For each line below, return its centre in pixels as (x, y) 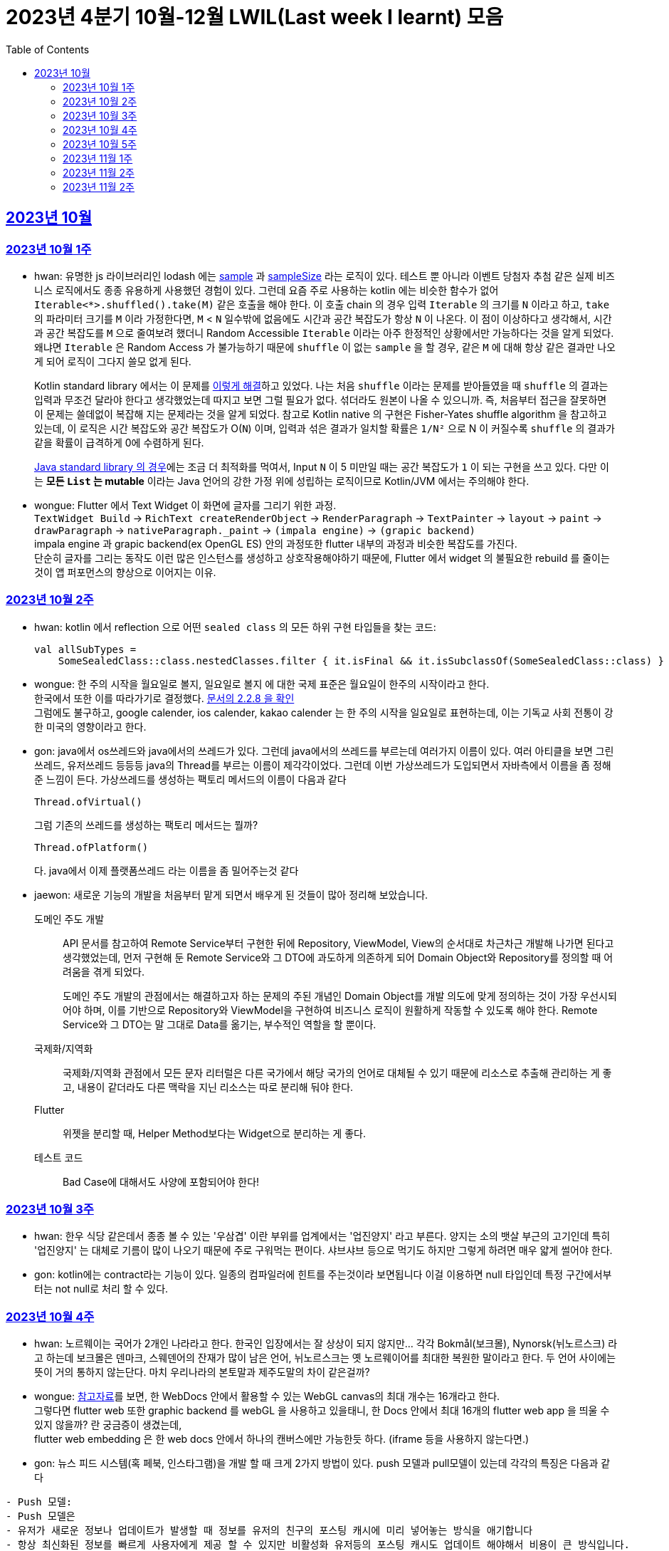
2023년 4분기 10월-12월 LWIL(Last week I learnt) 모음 (255, 17)
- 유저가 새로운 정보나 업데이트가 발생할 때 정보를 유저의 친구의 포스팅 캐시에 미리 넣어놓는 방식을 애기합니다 (269, 1531)
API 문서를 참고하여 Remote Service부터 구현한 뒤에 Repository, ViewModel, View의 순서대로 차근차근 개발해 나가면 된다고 (338, 943)
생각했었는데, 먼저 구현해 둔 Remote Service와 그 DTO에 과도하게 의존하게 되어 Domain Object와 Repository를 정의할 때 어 (338, 957)
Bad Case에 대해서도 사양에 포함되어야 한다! (161, 1181)
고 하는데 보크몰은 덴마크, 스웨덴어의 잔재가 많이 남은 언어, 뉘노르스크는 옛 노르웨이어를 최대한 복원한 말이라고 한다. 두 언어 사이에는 (325, 1358)
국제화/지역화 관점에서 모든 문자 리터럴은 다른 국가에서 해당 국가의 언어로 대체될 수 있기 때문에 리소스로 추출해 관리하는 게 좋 (337, 1072)
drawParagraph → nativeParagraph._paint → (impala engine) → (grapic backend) (255, 530)
